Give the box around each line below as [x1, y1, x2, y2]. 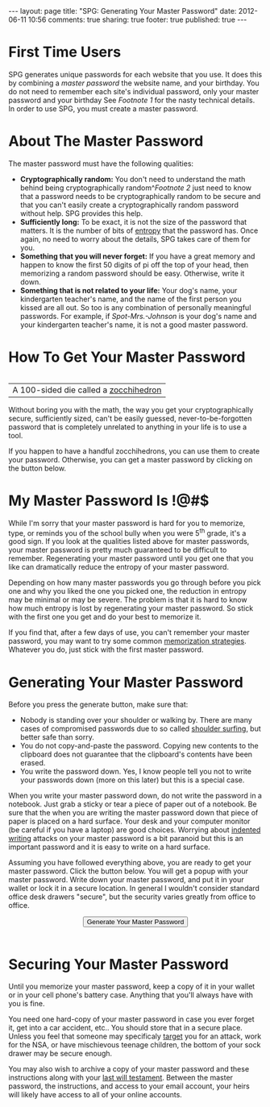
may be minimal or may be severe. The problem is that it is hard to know [8, 595, 247, 605]
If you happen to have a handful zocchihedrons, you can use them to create [8, 446, 260, 456]
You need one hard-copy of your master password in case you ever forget [8, 1014, 255, 1024]
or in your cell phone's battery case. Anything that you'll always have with [8, 990, 254, 1000]
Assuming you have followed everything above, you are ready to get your [8, 858, 251, 868]
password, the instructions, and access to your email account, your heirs [8, 1081, 250, 1091]
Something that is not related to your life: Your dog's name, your [19, 285, 238, 295]
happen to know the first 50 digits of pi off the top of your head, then [19, 259, 249, 269]
